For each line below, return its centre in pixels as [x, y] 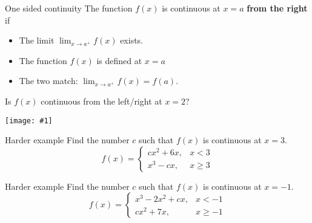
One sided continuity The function [69, 8]
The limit [37, 40]
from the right [277, 8]
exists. [132, 40]
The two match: [48, 81]
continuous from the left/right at [101, 101]
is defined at [119, 60]
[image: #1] [29, 121]
